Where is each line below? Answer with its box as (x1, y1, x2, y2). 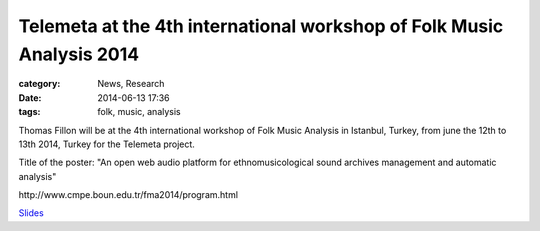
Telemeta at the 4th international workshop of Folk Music (18, 15, 504, 37)
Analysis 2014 (18, 43, 140, 65)
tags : (18, 106, 41, 118)
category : (18, 78, 61, 90)
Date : (18, 91, 42, 104)
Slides (18, 207, 44, 219)
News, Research (97, 78, 165, 90)
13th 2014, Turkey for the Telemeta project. (18, 138, 195, 150)
